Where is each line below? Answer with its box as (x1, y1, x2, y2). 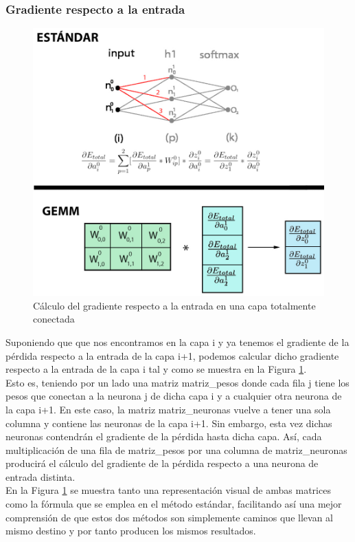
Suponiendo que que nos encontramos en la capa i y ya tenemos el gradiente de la (5, 334, 350, 349)
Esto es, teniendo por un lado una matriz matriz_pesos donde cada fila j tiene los (5, 375, 350, 389)
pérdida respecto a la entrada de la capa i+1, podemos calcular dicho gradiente (5, 348, 339, 362)
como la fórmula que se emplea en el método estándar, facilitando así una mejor (5, 497, 342, 511)
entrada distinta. (5, 469, 76, 484)
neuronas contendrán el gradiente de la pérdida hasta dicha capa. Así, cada (5, 429, 322, 444)
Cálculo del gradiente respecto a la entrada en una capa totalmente (33, 298, 316, 312)
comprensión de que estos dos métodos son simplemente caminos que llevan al (5, 510, 333, 524)
